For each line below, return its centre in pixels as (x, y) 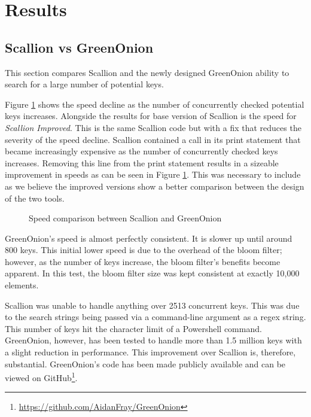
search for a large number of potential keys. (84, 84)
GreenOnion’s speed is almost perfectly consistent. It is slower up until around (149, 238)
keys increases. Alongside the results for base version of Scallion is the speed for (151, 116)
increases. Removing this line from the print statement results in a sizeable (142, 162)
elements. (22, 285)
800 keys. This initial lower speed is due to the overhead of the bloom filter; (144, 250)
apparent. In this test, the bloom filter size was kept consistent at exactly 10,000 (152, 273)
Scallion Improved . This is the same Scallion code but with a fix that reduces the (153, 127)
